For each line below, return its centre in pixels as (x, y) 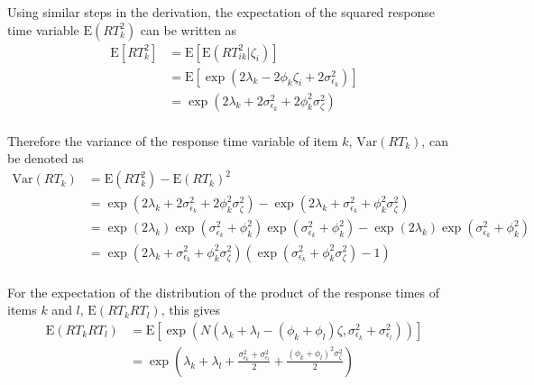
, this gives (191, 310)
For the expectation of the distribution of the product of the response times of (224, 292)
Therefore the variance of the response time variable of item (173, 140)
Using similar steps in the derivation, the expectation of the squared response (221, 12)
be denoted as (46, 158)
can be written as (189, 29)
